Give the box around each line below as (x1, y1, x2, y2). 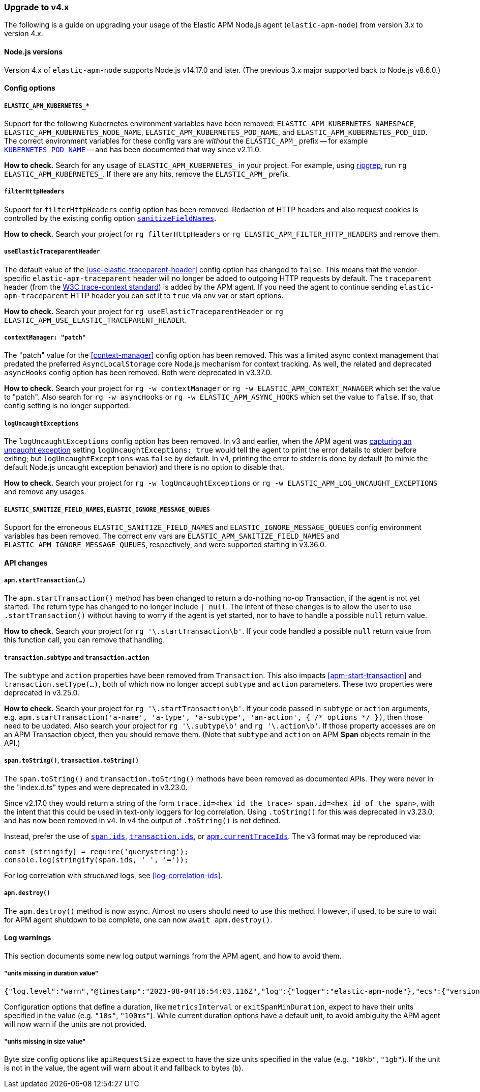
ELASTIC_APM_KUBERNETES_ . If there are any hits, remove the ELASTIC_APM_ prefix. (4, 169, 290, 178)
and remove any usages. (4, 487, 86, 496)
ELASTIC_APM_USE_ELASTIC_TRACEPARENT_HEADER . (4, 315, 187, 324)
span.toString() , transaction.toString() (4, 757, 139, 765)
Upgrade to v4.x (4, 2, 69, 12)
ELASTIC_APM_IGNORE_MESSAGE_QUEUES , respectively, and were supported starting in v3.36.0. (4, 540, 326, 549)
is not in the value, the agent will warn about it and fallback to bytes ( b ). (4, 1063, 244, 1073)
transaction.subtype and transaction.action (4, 654, 149, 661)
